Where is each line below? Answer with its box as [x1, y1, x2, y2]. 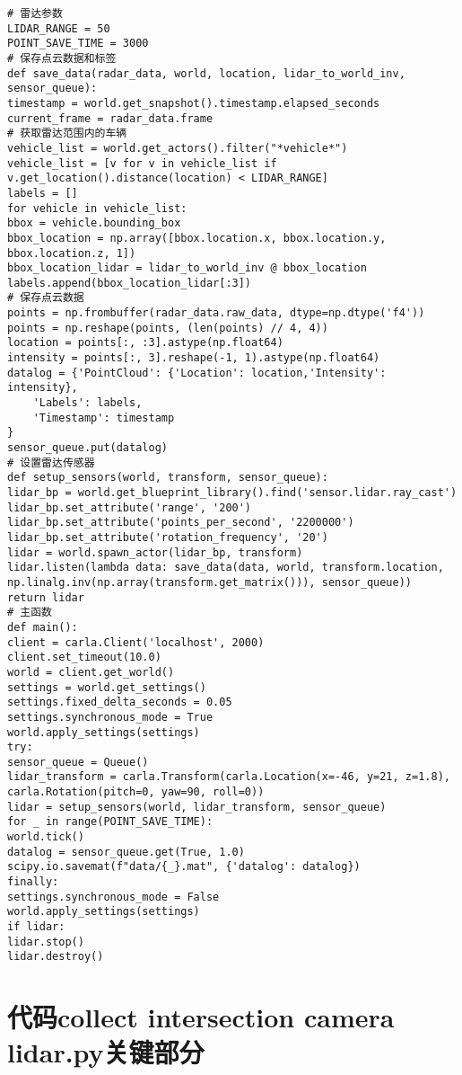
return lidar [7, 591, 84, 604]
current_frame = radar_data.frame [7, 111, 214, 125]
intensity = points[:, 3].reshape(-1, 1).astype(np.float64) [7, 351, 380, 365]
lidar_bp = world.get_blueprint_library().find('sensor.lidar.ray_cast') [7, 486, 458, 499]
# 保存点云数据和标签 [7, 51, 117, 65]
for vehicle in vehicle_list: [7, 201, 187, 215]
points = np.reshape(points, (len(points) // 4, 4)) [7, 321, 328, 334]
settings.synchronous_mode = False [7, 890, 220, 903]
